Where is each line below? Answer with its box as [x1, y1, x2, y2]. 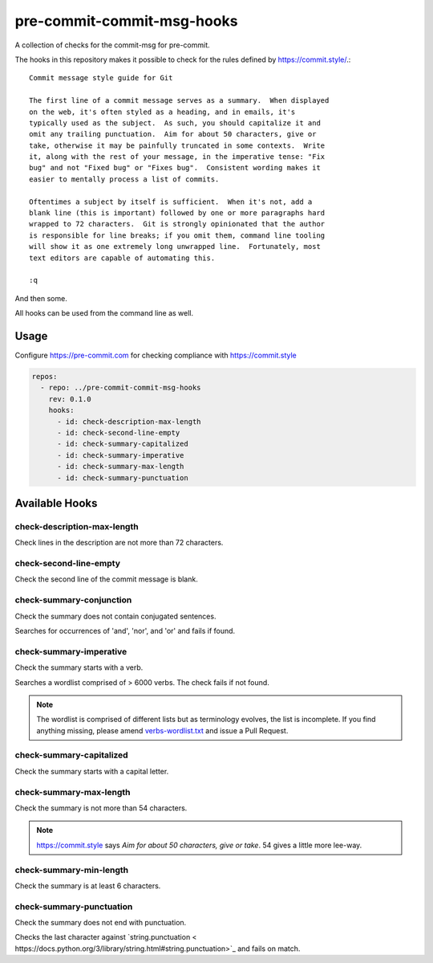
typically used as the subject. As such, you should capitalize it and [29, 118, 321, 128]
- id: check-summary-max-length [57, 462, 184, 471]
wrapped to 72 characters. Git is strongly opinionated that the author [29, 219, 326, 229]
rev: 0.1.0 [48, 394, 91, 403]
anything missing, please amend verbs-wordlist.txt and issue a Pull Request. [36, 725, 289, 735]
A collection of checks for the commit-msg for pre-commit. [14, 40, 210, 50]
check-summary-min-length [14, 864, 128, 875]
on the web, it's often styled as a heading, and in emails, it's [29, 107, 296, 116]
